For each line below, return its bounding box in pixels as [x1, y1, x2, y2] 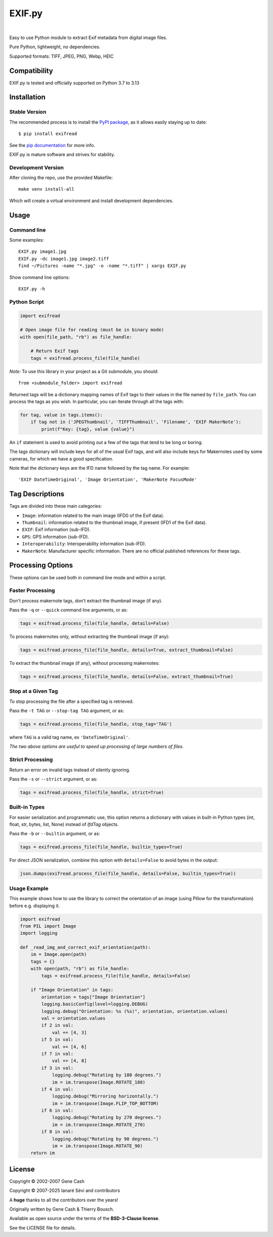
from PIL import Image [20, 923, 76, 929]
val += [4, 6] [52, 1044, 87, 1049]
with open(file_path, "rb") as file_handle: [20, 334, 132, 340]
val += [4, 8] [52, 1058, 87, 1064]
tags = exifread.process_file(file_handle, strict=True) [20, 790, 164, 795]
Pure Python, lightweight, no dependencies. [9, 44, 101, 50]
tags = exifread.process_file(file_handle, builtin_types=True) [20, 844, 183, 850]
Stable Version [9, 108, 47, 116]
